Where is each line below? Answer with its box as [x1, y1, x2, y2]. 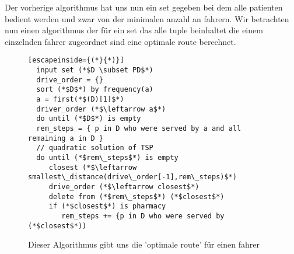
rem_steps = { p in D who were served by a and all [36, 124, 242, 133]
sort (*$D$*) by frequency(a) [36, 85, 153, 94]
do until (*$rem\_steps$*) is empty [36, 153, 178, 162]
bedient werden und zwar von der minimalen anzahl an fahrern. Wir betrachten [5, 12, 289, 25]
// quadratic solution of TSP [36, 144, 153, 152]
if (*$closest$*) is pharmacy [48, 202, 166, 211]
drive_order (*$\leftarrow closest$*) [48, 182, 199, 191]
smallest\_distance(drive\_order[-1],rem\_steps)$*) [28, 173, 237, 182]
